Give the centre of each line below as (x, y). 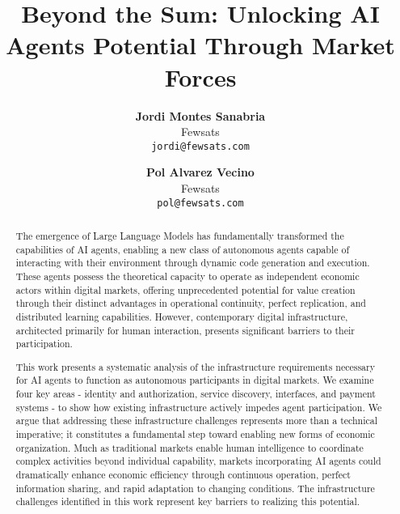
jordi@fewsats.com (200, 146)
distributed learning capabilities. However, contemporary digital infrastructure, (182, 316)
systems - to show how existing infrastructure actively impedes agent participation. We (199, 407)
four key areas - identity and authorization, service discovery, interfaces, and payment (196, 394)
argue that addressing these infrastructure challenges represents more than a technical (197, 421)
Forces (200, 76)
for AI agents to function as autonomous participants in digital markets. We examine (195, 380)
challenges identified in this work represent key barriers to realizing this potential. (188, 501)
